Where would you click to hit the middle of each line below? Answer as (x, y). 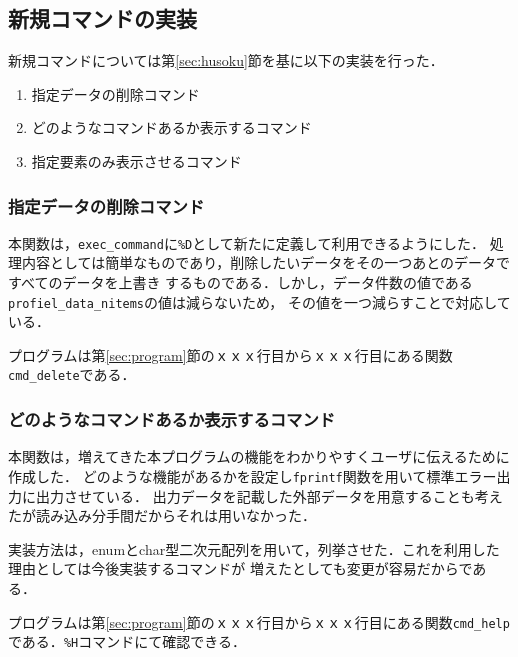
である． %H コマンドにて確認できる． (127, 641)
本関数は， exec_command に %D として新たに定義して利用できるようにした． (247, 242)
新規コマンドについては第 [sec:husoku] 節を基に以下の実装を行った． (226, 60)
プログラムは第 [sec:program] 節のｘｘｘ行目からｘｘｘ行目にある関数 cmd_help (259, 621)
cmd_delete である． (72, 374)
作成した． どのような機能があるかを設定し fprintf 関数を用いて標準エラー (252, 475)
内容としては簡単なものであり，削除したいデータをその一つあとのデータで (266, 262)
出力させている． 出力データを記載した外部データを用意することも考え (269, 495)
